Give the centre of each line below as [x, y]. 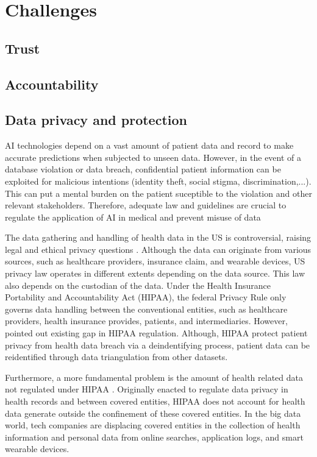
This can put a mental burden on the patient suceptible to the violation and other [158, 193]
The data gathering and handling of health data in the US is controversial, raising [158, 237]
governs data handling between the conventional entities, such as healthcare [146, 309]
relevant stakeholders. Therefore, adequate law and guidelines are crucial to [146, 205]
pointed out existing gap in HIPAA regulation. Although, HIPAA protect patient [156, 333]
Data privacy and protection [96, 120]
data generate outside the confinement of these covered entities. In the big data [153, 413]
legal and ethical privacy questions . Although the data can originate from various [158, 249]
